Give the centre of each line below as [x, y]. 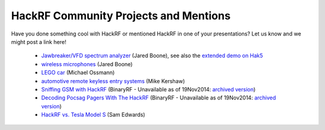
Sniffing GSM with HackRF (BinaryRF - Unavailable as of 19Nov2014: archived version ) [148, 89]
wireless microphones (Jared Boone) [87, 64]
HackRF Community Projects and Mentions [121, 16]
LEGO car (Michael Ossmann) [78, 73]
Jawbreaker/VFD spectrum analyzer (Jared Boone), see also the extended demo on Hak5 [152, 56]
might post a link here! [39, 42]
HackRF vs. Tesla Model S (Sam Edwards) [93, 115]
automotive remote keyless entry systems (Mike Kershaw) [113, 81]
